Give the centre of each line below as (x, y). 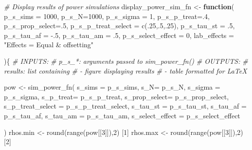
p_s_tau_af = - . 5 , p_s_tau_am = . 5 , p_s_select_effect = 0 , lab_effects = (119, 35)
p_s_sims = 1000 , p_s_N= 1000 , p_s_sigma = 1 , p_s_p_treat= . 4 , (107, 16)
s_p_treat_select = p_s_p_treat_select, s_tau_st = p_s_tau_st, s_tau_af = (125, 106)
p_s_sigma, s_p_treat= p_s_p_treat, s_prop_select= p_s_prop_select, (117, 96)
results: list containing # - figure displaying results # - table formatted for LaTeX (126, 70)
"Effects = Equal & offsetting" (49, 45)
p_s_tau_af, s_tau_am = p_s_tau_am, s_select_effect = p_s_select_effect (122, 115)
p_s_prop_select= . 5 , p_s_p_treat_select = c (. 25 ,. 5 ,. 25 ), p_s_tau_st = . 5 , (119, 26)
